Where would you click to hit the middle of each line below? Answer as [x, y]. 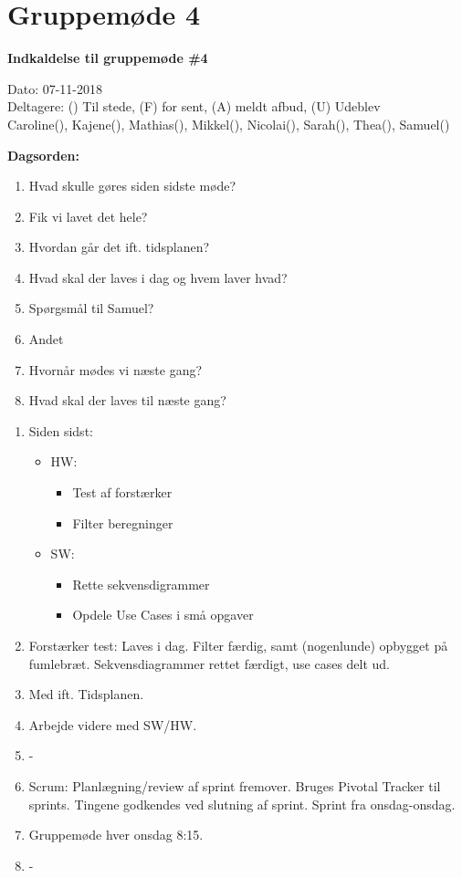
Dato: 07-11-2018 [55, 88]
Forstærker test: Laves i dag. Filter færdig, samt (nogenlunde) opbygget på [238, 645]
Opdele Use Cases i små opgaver [163, 615]
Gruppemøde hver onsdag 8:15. [116, 835]
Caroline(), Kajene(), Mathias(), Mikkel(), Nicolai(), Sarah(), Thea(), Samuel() [229, 124]
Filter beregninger [123, 523]
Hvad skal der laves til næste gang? [127, 400]
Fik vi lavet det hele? [88, 216]
